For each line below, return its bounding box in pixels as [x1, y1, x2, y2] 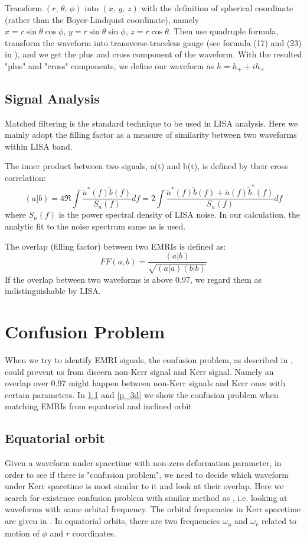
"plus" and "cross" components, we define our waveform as [5, 59, 214, 72]
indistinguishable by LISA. [5, 285, 101, 297]
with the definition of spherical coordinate [141, 2, 293, 14]
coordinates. [72, 526, 116, 539]
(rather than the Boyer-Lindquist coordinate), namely [5, 13, 200, 25]
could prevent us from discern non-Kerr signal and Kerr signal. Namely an [5, 365, 274, 377]
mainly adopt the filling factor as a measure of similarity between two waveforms [5, 128, 297, 141]
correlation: [5, 172, 46, 183]
